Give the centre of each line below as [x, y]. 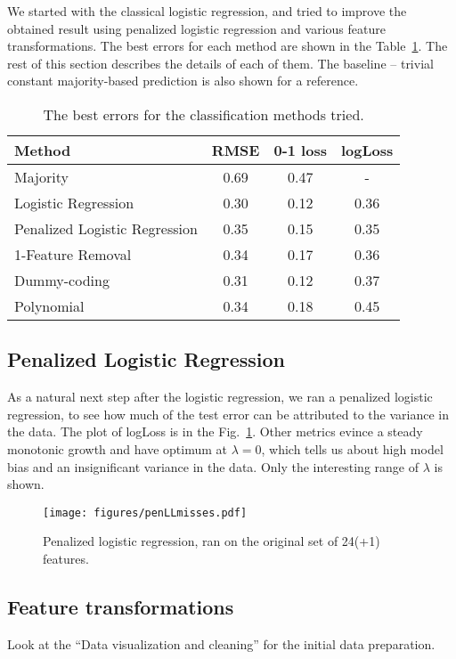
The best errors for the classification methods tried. [204, 114]
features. [66, 558]
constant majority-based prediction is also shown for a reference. [183, 81]
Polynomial [49, 305]
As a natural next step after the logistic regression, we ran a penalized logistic [220, 397]
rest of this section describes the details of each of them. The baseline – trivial [220, 63]
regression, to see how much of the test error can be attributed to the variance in [228, 414]
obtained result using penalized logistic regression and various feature [196, 28]
